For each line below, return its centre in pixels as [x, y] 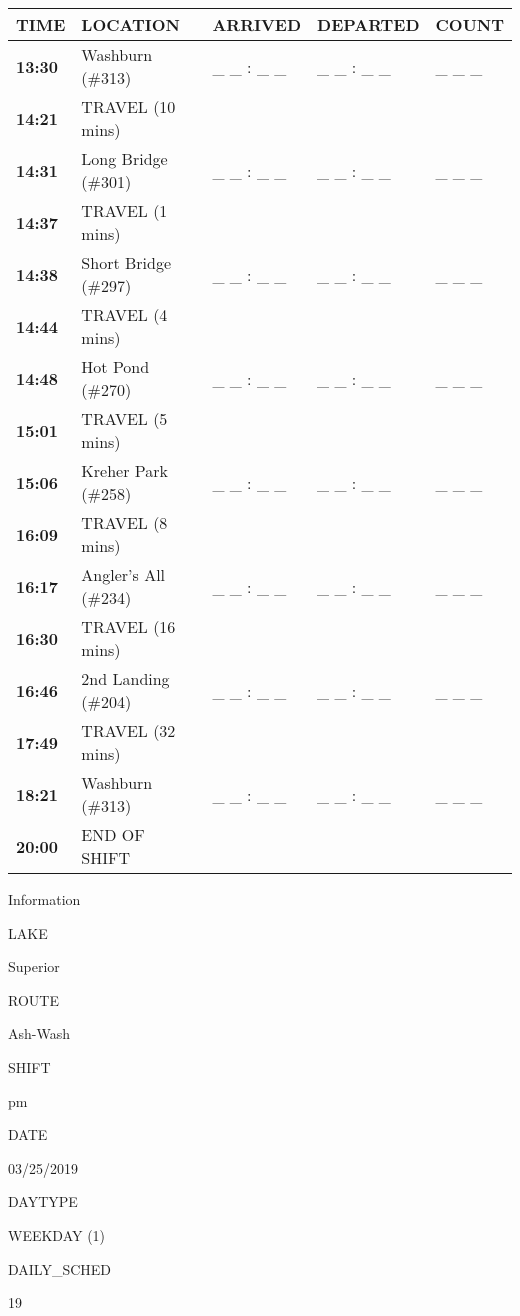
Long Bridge [124, 158]
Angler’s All [123, 574]
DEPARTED [368, 24]
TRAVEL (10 [128, 106]
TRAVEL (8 [124, 522]
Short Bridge [126, 262]
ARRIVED [257, 24]
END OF [113, 834]
